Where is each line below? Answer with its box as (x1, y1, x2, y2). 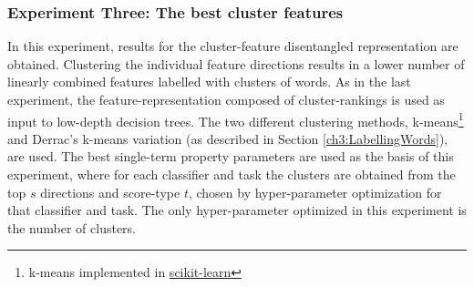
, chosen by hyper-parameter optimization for (188, 182, 442, 201)
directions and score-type (40, 182, 180, 201)
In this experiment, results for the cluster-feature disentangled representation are (7, 36, 459, 56)
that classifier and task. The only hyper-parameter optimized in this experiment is (7, 200, 467, 220)
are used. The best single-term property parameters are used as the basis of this (7, 147, 454, 166)
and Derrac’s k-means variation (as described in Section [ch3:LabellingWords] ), (7, 128, 448, 148)
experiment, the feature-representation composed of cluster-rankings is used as (7, 90, 445, 108)
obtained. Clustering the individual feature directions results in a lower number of (7, 54, 465, 73)
